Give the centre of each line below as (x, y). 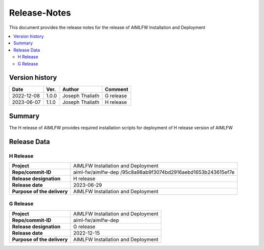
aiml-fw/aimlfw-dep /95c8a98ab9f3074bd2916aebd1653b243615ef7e (154, 172)
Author (71, 90)
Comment (117, 90)
